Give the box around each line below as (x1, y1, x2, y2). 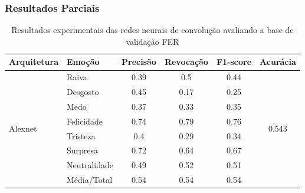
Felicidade (67, 115, 103, 127)
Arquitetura (9, 55, 59, 68)
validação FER (126, 35, 179, 47)
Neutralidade (67, 159, 114, 171)
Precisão (122, 55, 156, 68)
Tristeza (67, 129, 96, 142)
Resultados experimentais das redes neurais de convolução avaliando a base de (11, 24, 294, 36)
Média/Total (67, 174, 113, 186)
